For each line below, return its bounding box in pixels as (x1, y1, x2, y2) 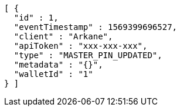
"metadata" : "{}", (13, 60, 103, 69)
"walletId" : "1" (13, 69, 93, 79)
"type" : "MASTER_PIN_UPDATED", (13, 51, 162, 60)
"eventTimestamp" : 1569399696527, (13, 22, 178, 32)
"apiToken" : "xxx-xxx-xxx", (13, 41, 148, 51)
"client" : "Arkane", (13, 32, 113, 41)
